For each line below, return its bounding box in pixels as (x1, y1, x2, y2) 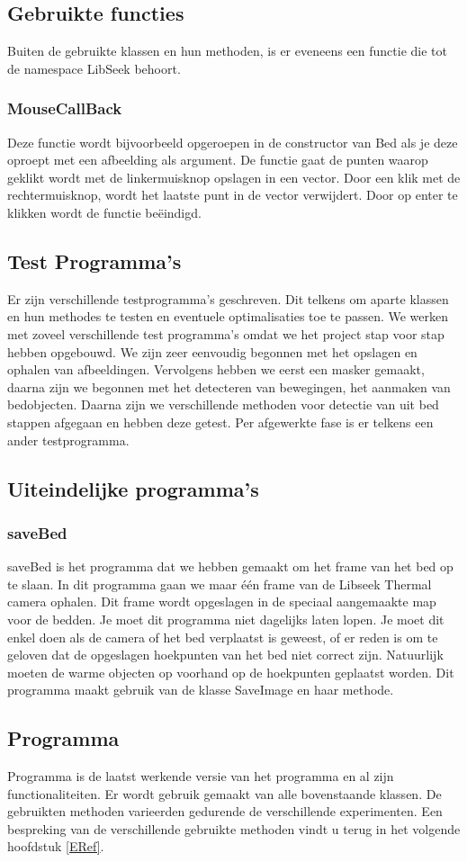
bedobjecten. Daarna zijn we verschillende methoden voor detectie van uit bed (7, 395, 439, 414)
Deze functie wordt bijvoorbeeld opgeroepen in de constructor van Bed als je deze (7, 132, 458, 151)
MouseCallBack (7, 97, 122, 120)
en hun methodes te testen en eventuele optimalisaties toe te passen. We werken (7, 307, 449, 326)
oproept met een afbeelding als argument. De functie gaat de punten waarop (7, 150, 428, 169)
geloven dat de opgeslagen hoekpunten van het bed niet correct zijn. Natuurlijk (7, 645, 444, 664)
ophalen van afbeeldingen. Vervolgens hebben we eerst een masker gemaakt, (7, 360, 425, 379)
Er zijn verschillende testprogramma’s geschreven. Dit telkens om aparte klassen (7, 289, 449, 308)
